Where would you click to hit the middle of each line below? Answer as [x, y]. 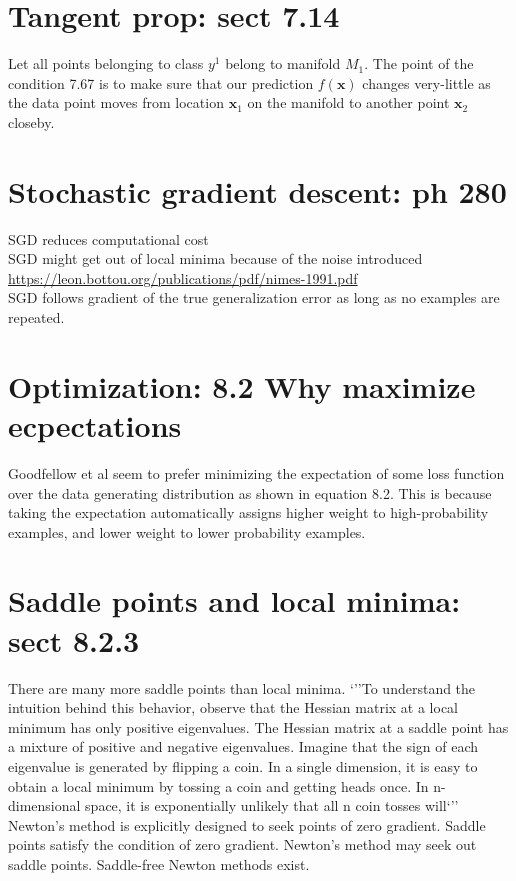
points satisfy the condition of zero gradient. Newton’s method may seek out [242, 844]
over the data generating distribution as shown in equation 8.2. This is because [250, 492]
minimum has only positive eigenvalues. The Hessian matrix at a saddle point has [258, 726]
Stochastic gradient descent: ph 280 [257, 190]
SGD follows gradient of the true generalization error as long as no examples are [254, 297]
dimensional [44, 805]
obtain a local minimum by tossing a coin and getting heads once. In [218, 785]
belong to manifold [283, 63]
